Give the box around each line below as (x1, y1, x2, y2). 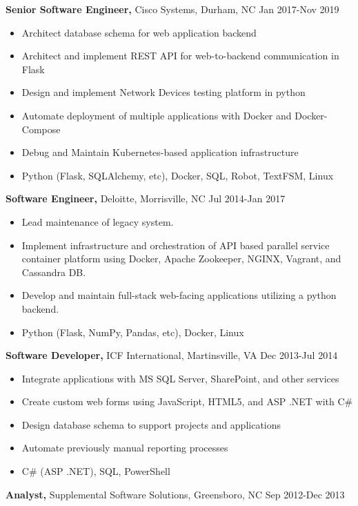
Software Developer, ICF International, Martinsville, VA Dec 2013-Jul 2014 (6, 348, 338, 362)
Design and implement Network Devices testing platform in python (21, 85, 306, 99)
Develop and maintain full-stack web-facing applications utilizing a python (21, 288, 337, 302)
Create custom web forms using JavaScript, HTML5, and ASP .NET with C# (21, 394, 353, 409)
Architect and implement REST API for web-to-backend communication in (21, 48, 339, 63)
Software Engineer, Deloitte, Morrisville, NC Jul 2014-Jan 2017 (6, 191, 286, 206)
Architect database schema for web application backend (21, 25, 257, 39)
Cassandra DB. (21, 264, 86, 279)
